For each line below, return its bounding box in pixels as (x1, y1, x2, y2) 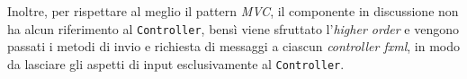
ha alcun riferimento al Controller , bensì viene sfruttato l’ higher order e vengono (7, 19, 459, 38)
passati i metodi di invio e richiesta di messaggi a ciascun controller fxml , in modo (7, 37, 461, 56)
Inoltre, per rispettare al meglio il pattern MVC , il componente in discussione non (7, 2, 459, 20)
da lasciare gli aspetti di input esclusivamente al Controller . (7, 54, 345, 73)
